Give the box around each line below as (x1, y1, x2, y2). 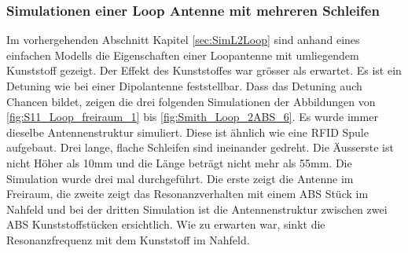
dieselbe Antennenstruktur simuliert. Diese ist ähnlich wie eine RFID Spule (6, 123, 369, 140)
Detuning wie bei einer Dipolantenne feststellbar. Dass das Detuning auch (6, 78, 362, 93)
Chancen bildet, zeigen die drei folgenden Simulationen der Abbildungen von (6, 93, 376, 109)
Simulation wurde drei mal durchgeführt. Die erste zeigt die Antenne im (6, 170, 354, 186)
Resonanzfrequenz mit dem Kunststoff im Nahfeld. (6, 231, 250, 247)
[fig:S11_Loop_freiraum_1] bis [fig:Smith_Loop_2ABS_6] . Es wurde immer (6, 108, 378, 125)
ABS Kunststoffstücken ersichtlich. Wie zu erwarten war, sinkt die (6, 216, 325, 233)
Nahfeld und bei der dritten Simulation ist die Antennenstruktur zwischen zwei (6, 200, 388, 217)
